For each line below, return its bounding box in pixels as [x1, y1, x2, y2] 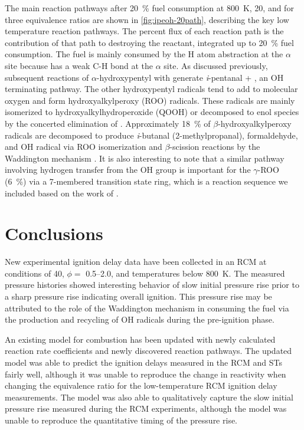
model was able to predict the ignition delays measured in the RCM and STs [5, 356, 282, 368]
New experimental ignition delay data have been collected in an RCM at [5, 255, 267, 268]
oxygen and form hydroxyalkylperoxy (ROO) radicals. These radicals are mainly [5, 94, 295, 106]
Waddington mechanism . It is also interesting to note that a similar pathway [5, 152, 285, 164]
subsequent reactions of [5, 71, 89, 83]
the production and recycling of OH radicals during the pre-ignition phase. [5, 313, 274, 326]
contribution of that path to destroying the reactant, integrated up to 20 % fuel [5, 36, 294, 48]
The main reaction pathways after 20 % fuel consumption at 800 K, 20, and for [5, 2, 294, 14]
